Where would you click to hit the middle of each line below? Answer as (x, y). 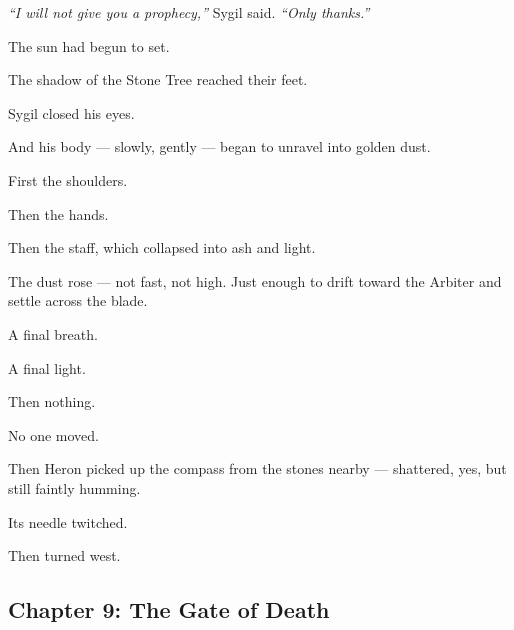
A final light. (47, 367)
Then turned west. (64, 555)
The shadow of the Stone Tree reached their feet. (158, 79)
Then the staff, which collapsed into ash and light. (162, 247)
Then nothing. (52, 401)
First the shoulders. (68, 179)
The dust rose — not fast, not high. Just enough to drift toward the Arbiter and (255, 280)
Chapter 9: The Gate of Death (169, 609)
